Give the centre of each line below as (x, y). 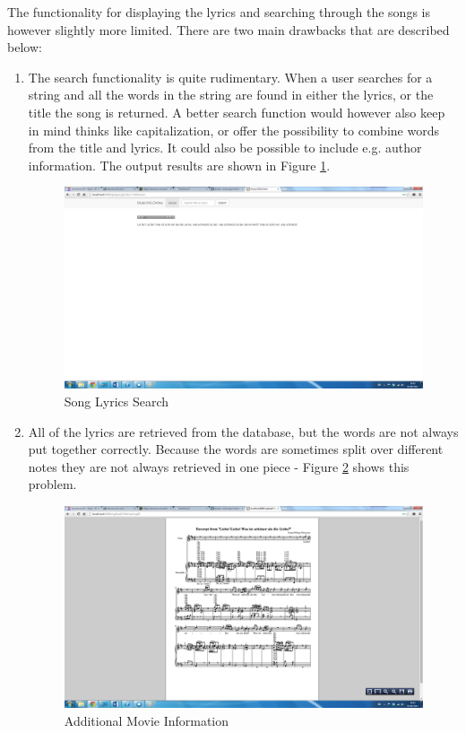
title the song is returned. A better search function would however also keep (237, 112)
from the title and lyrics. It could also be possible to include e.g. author (225, 148)
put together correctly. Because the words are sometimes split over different (236, 449)
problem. (52, 484)
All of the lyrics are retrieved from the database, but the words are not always (243, 431)
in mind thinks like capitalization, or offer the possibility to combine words (233, 130)
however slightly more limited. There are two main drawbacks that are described (229, 29)
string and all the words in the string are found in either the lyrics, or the (231, 95)
